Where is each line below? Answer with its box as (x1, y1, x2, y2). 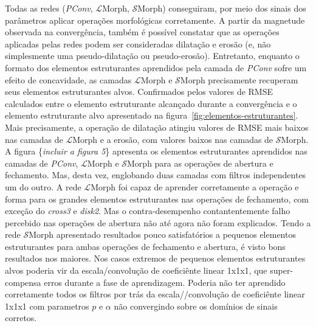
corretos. (5, 311, 37, 324)
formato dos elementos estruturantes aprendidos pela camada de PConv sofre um (5, 61, 307, 74)
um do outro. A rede (5, 180, 81, 193)
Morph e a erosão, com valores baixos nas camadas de (72, 133, 273, 145)
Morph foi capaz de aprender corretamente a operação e (91, 180, 299, 193)
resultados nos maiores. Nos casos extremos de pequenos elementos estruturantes (5, 252, 306, 265)
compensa (5, 276, 41, 288)
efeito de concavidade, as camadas (5, 73, 132, 86)
